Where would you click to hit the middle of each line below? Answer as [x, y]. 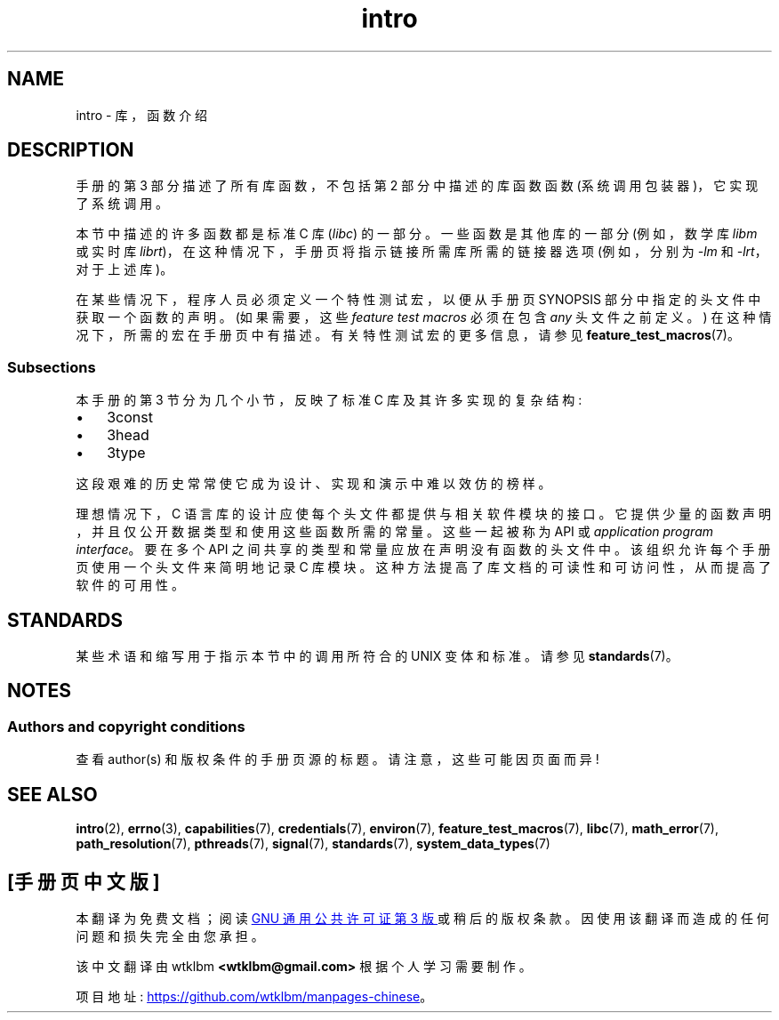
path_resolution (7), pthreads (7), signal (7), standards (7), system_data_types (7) [313, 844]
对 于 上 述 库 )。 [124, 269]
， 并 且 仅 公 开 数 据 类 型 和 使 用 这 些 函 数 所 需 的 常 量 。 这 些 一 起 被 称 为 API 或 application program [395, 532]
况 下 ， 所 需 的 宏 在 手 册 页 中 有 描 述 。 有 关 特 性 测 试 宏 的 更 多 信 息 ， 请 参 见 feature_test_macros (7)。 [408, 335]
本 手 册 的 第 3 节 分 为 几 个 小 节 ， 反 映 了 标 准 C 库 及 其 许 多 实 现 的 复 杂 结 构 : [329, 400]
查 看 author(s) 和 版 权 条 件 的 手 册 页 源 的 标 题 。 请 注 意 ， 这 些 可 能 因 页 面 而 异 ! [337, 759]
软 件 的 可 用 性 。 [130, 585]
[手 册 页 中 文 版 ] [84, 881]
